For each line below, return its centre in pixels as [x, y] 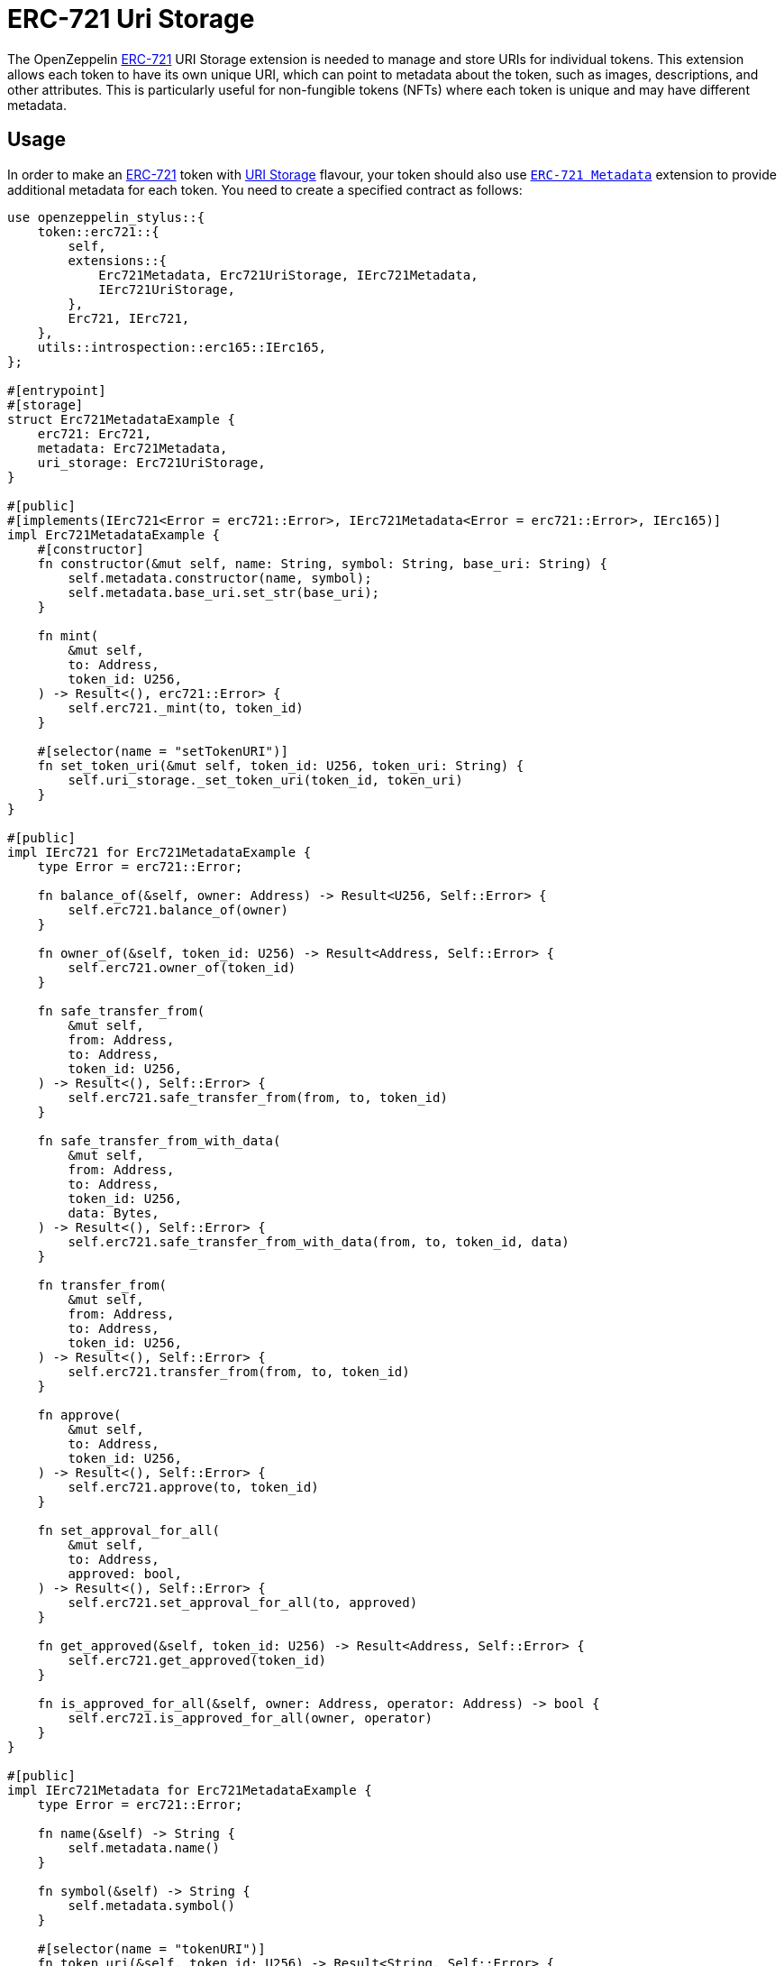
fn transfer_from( [102, 1285]
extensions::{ [118, 260]
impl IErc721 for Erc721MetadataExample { [160, 852]
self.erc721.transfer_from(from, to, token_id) [239, 1371]
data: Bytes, [114, 1213]
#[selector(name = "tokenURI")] [151, 1948]
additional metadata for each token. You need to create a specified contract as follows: [265, 189]
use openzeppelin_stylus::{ [106, 217]
